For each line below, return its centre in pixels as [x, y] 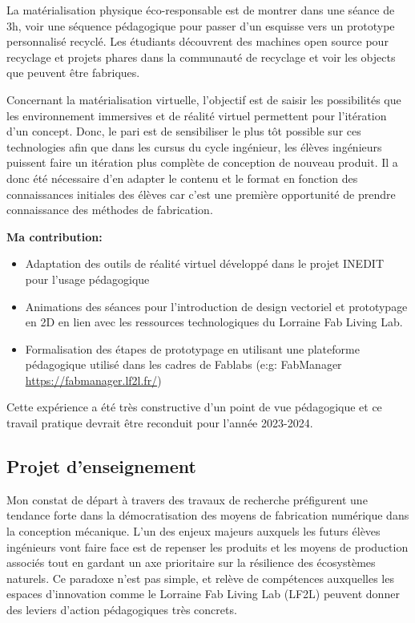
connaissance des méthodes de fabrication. [110, 210]
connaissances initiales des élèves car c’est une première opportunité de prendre [201, 194]
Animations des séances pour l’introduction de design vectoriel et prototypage [216, 306]
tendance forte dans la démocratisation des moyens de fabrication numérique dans [208, 515]
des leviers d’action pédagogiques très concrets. [122, 610]
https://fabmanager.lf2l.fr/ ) [93, 380]
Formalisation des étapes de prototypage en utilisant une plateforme [192, 348]
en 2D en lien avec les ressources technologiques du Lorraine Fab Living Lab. [214, 322]
